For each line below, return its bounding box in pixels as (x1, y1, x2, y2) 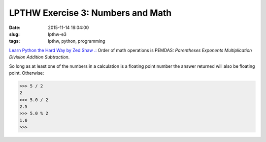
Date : (9, 25, 21, 30)
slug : (9, 31, 20, 37)
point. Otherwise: (9, 70, 44, 76)
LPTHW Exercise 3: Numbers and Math (9, 7, 172, 18)
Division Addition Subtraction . (9, 54, 70, 60)
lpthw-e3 (48, 31, 66, 37)
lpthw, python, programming (48, 38, 105, 44)
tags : (9, 38, 20, 44)
